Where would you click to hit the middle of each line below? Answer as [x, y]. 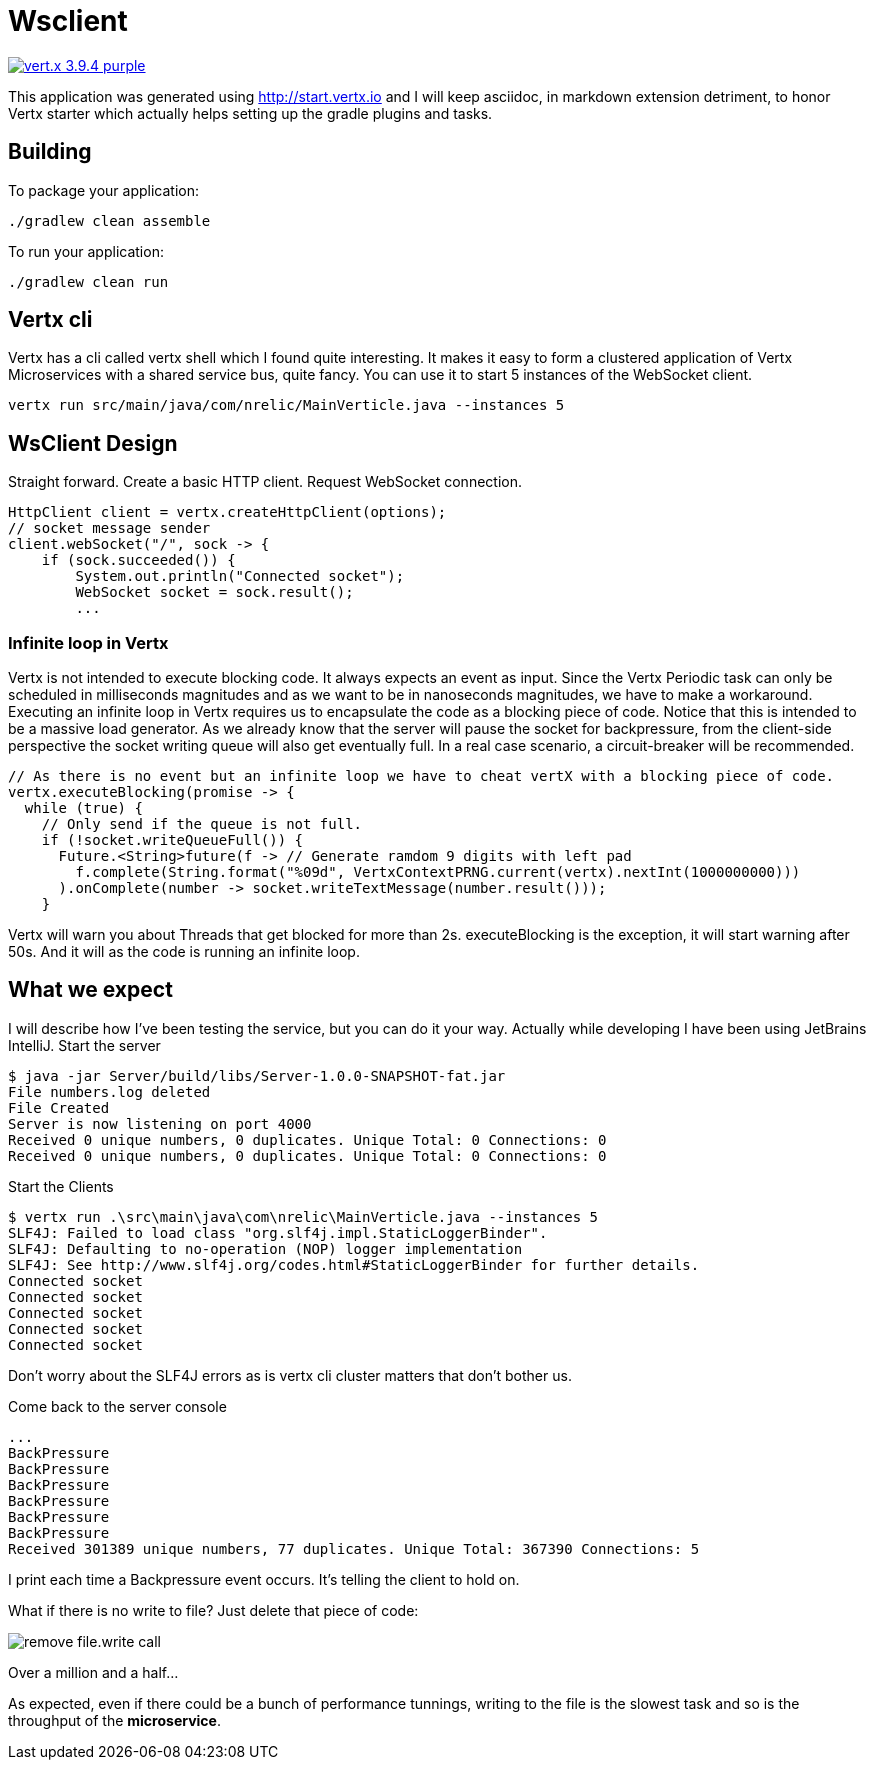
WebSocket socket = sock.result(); [214, 592]
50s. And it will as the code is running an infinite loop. [184, 952]
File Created [59, 1107]
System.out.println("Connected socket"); [240, 576]
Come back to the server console [117, 1406]
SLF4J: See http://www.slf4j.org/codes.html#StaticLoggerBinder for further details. [354, 1264]
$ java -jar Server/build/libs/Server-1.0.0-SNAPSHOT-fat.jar [257, 1075]
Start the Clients [61, 1186]
